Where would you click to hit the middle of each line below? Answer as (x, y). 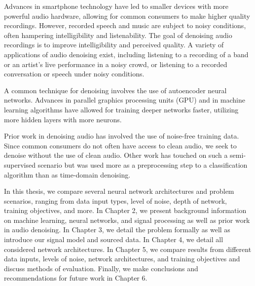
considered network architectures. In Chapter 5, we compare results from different (128, 249)
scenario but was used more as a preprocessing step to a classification (143, 164)
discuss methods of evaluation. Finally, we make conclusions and (101, 268)
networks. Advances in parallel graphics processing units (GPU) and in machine (125, 100)
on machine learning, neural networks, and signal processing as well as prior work (127, 220)
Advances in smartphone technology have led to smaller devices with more (116, 6)
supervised (20, 164)
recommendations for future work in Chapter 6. (76, 278)
